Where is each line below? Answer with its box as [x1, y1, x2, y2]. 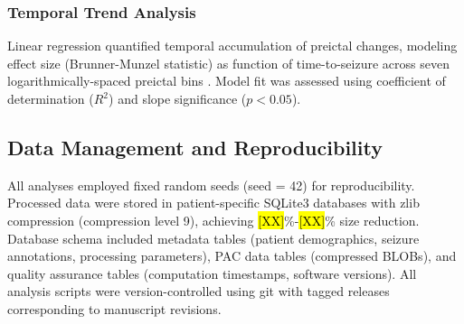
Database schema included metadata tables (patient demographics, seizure [7, 228, 420, 247]
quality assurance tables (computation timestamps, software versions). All [7, 264, 417, 282]
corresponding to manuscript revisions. [7, 299, 222, 318]
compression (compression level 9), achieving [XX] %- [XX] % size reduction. [7, 210, 420, 229]
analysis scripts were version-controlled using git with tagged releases [7, 282, 390, 301]
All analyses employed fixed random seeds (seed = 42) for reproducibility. [7, 175, 415, 194]
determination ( [7, 89, 94, 107]
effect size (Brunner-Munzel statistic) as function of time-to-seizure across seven [7, 53, 450, 72]
